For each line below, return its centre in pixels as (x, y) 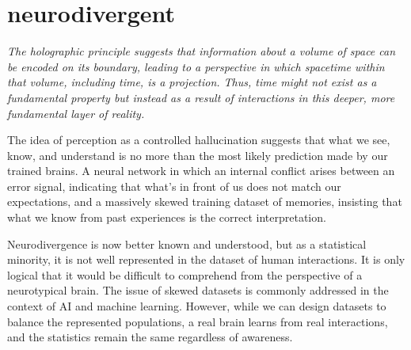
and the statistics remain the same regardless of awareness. (150, 337)
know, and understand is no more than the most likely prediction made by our (198, 155)
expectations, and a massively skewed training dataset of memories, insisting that (205, 202)
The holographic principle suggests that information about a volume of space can (202, 51)
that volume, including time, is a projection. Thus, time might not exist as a (192, 82)
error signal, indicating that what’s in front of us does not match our (174, 186)
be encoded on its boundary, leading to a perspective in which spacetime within (196, 66)
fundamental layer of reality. (76, 113)
